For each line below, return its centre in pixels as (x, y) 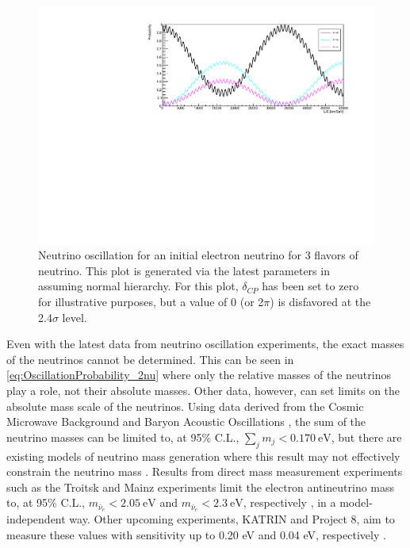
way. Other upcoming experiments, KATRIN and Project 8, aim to (232, 519)
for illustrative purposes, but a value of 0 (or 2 (151, 302)
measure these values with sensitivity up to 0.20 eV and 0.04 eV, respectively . (196, 534)
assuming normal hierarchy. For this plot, (138, 286)
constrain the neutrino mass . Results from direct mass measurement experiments (205, 471)
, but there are (366, 437)
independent (36, 519)
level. (75, 317)
